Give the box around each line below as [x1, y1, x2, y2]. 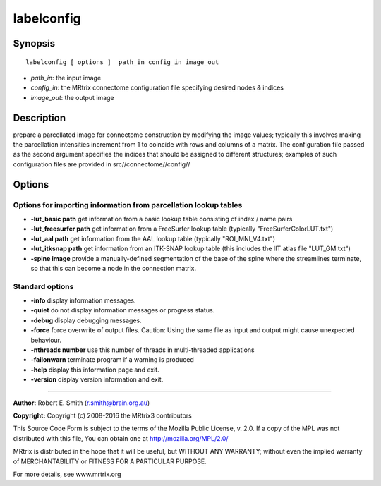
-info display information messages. [30, 296, 136, 305]
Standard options [13, 281, 74, 291]
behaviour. [30, 336, 62, 344]
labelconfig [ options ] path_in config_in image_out [25, 58, 219, 66]
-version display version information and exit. [30, 375, 164, 384]
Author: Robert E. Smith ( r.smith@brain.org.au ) [13, 399, 150, 407]
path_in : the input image [30, 73, 102, 82]
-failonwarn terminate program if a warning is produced [30, 356, 194, 364]
